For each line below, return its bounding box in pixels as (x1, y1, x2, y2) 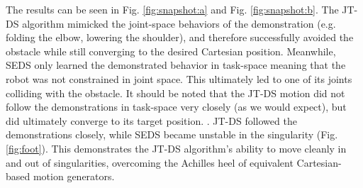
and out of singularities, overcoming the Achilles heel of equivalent (6, 155, 294, 170)
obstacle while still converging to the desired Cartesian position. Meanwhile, (6, 43, 336, 58)
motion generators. (33, 169, 115, 184)
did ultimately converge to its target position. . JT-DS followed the (6, 113, 297, 128)
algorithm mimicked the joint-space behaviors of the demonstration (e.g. (22, 16, 336, 31)
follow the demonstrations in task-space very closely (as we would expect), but (6, 99, 347, 114)
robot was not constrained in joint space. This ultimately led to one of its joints (6, 71, 352, 86)
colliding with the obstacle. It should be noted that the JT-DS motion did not (6, 85, 345, 100)
